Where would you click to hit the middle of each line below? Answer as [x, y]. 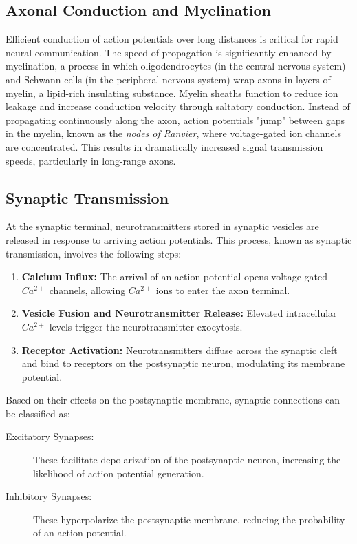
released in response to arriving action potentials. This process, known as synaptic [179, 239]
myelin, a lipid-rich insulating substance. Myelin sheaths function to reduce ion [172, 93]
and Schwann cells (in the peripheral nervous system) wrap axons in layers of [168, 79]
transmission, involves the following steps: [94, 253]
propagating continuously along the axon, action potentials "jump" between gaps [175, 119]
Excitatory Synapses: [50, 436]
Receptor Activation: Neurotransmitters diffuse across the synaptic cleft [180, 349]
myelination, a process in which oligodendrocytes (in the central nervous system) [176, 66]
